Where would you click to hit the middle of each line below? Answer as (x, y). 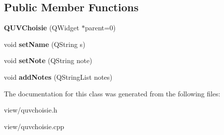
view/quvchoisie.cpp (34, 126)
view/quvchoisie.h (31, 110)
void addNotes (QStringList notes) (58, 77)
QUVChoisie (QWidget (42, 28)
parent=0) (100, 28)
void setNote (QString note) (48, 60)
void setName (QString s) (45, 44)
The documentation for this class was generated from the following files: (112, 93)
